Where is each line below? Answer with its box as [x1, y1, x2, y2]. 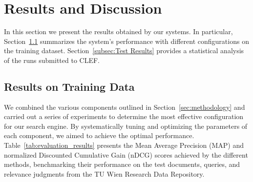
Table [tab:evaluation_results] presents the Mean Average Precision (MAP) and [4, 140, 244, 150]
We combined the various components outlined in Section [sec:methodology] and [4, 101, 245, 112]
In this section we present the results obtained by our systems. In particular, [4, 26, 233, 37]
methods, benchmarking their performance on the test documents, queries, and [4, 159, 240, 169]
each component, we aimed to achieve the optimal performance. [4, 130, 194, 141]
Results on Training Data [4, 79, 135, 94]
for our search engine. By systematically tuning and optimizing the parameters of [4, 121, 248, 131]
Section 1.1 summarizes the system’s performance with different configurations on [4, 36, 249, 46]
